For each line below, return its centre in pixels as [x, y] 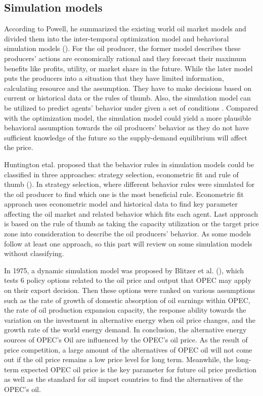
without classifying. [34, 253]
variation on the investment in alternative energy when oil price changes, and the [130, 319]
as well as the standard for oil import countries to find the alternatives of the [124, 379]
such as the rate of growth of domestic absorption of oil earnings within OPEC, [127, 300]
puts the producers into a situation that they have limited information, [114, 78]
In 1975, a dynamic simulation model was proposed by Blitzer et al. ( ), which [124, 270]
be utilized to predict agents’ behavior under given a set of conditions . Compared [131, 107]
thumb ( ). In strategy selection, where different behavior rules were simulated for [129, 184]
